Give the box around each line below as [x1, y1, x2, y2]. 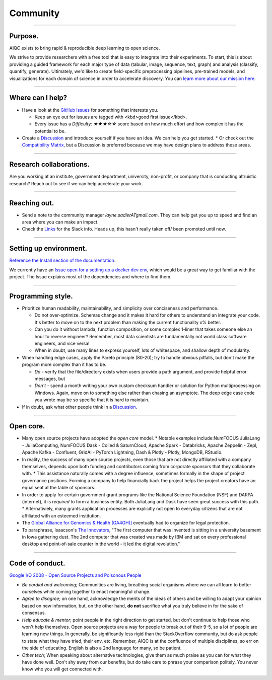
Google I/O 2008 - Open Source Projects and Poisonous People [9, 572, 142, 578]
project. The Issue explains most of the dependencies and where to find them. [9, 274, 172, 280]
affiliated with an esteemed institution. [22, 512, 101, 518]
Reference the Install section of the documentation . [9, 257, 116, 264]
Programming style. [9, 292, 73, 300]
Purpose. [9, 32, 39, 40]
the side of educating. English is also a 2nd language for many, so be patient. [22, 645, 182, 651]
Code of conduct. [9, 559, 65, 568]
